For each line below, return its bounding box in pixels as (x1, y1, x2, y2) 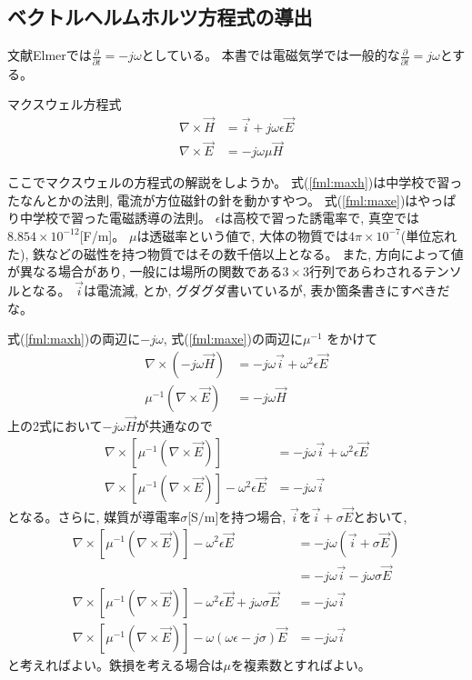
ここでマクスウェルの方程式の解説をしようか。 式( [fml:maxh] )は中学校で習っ (7, 173, 463, 192)
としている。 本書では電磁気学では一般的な (141, 45, 400, 65)
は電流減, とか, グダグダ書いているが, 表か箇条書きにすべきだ (84, 280, 450, 299)
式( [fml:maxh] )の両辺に (7, 329, 141, 348)
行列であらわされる (308, 262, 424, 281)
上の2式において (7, 416, 103, 435)
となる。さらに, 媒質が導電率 (7, 506, 181, 525)
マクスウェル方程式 (7, 95, 122, 114)
